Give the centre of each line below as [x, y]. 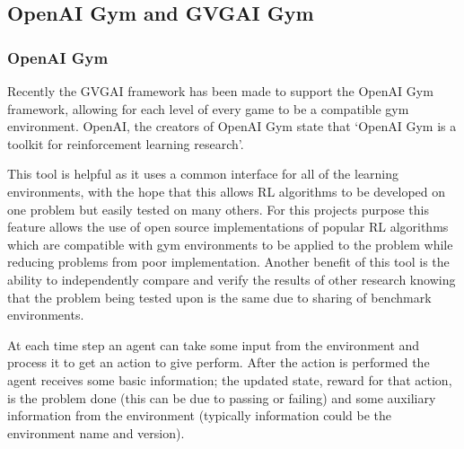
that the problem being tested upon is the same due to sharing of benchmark [219, 297]
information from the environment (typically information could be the [199, 415]
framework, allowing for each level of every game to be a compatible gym [208, 108]
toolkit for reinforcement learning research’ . [126, 143]
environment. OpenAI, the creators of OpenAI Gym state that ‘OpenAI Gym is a [232, 126]
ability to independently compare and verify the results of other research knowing [232, 279]
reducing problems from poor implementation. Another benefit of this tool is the [228, 262]
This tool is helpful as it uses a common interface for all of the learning [203, 174]
